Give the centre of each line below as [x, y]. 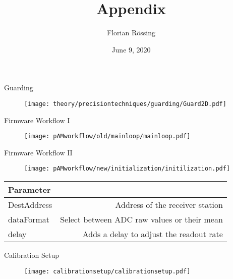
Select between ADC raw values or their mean [141, 219]
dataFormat [29, 219]
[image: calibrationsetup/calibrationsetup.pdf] [107, 271]
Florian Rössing [131, 33]
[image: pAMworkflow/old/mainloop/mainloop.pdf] [107, 136]
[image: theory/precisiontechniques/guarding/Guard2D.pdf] [125, 104]
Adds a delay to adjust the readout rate [153, 234]
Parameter [30, 190]
